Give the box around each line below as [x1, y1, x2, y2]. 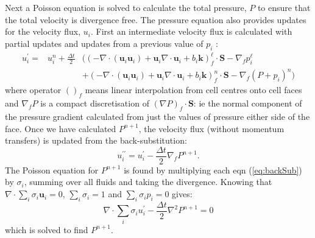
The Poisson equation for [5, 163, 99, 176]
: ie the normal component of [193, 97, 302, 110]
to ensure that [257, 1, 311, 13]
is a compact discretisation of [40, 97, 149, 110]
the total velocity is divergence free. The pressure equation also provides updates [5, 13, 306, 26]
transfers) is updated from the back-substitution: [5, 134, 187, 147]
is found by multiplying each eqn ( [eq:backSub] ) [124, 163, 302, 176]
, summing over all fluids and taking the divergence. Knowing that [24, 175, 272, 188]
